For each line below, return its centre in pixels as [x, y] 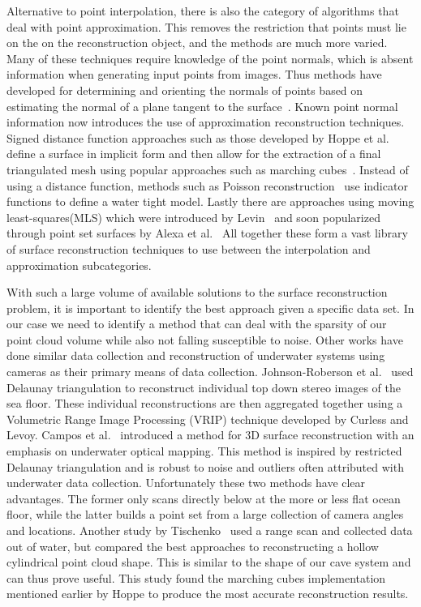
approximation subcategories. [79, 265]
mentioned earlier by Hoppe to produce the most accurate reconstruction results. [208, 594]
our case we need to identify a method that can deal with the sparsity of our [197, 324]
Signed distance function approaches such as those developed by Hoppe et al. [198, 137]
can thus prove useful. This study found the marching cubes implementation [196, 577]
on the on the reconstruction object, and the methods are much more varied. [197, 43]
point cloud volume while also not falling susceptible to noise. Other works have [205, 339]
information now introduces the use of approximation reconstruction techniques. [206, 122]
